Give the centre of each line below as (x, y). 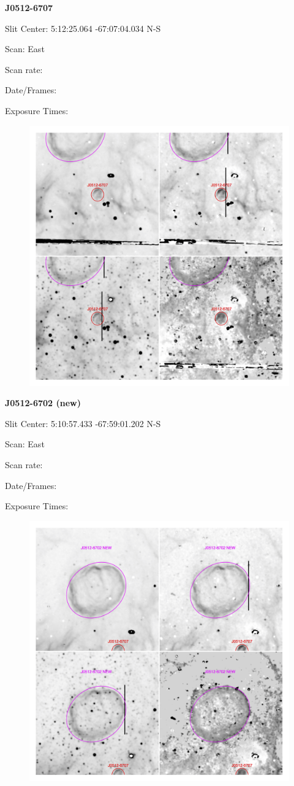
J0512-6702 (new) (43, 403)
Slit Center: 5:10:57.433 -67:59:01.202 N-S (83, 423)
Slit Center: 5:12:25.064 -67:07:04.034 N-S (83, 28)
